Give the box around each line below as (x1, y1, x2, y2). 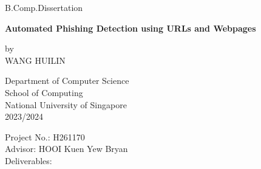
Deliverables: (5, 154, 52, 167)
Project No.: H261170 (5, 130, 85, 143)
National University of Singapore (5, 98, 127, 111)
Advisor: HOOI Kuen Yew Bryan (5, 142, 128, 155)
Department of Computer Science (5, 74, 129, 87)
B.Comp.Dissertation (5, 1, 83, 13)
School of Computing (5, 86, 83, 98)
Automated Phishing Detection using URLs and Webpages (5, 21, 256, 34)
